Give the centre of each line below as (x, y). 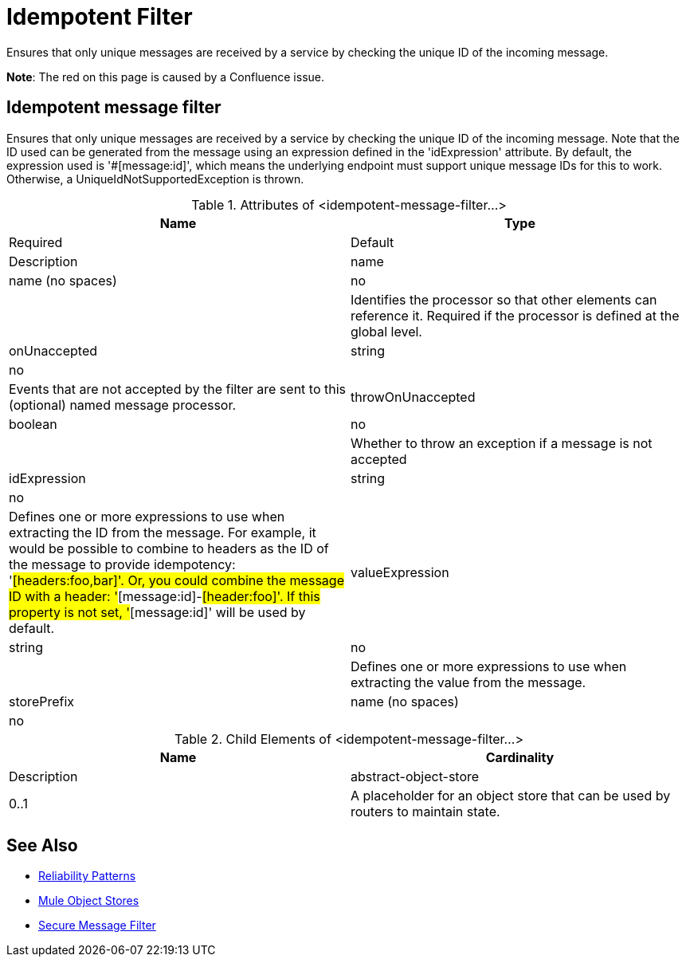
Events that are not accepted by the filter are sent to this (178, 389)
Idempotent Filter (100, 17)
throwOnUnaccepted (413, 397)
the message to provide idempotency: (122, 564)
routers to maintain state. (425, 811)
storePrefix (42, 701)
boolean (33, 424)
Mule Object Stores (89, 901)
